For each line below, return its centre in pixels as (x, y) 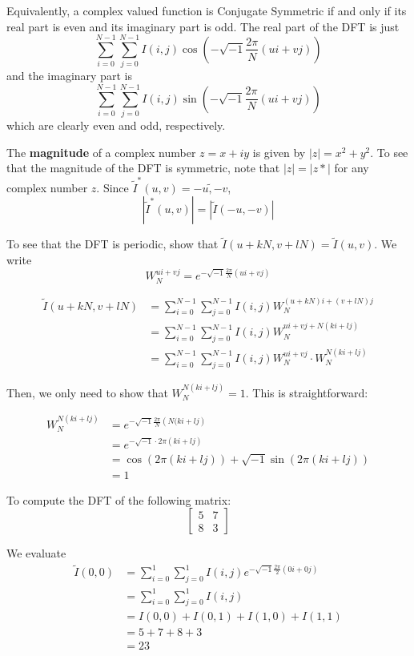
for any (352, 168)
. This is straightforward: (307, 392)
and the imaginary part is (69, 76)
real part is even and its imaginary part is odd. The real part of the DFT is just (203, 26)
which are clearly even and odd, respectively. (116, 125)
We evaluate (36, 553)
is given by (279, 152)
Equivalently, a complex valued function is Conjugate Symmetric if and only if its (207, 10)
